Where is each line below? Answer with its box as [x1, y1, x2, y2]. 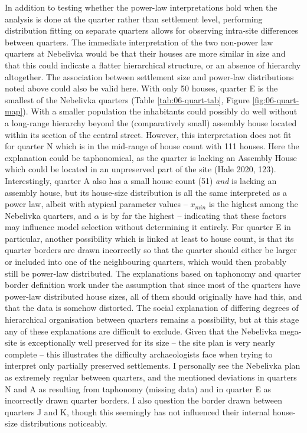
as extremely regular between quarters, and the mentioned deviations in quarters [5, 371, 297, 383]
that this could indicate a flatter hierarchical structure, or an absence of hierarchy [5, 58, 301, 71]
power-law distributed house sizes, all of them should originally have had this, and [5, 290, 302, 302]
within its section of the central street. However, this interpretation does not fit [5, 128, 292, 140]
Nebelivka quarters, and [5, 209, 92, 221]
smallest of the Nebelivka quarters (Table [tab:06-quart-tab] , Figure [5, 93, 250, 106]
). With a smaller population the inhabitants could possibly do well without [22, 105, 298, 117]
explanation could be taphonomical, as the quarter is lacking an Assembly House [5, 151, 297, 163]
